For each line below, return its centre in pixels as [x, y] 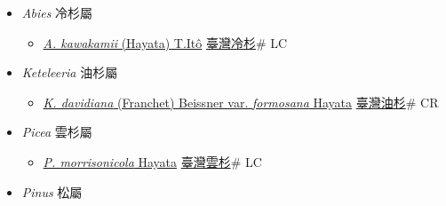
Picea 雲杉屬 [57, 132]
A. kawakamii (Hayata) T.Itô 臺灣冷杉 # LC [165, 42]
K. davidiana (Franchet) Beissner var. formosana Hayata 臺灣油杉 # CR [241, 102]
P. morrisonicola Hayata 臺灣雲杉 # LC [152, 161]
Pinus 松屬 [52, 191]
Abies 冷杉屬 [57, 12]
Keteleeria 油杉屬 [70, 72]
